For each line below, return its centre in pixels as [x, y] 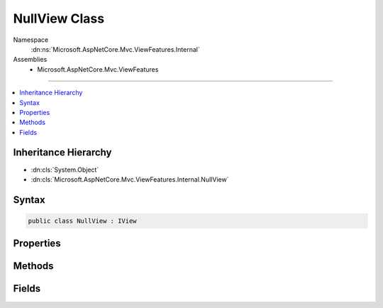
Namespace [31, 40]
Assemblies [30, 60]
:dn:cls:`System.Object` [65, 170]
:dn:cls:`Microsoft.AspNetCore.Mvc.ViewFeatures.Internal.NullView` [130, 179]
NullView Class [59, 18]
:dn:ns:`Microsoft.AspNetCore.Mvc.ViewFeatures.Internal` [115, 49]
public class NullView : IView [83, 221]
